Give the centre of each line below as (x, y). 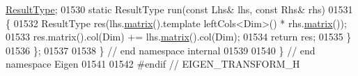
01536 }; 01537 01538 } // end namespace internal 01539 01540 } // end (161, 50)
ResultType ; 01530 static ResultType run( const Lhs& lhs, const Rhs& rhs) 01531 (179, 9)
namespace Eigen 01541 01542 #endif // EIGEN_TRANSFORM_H (153, 64)
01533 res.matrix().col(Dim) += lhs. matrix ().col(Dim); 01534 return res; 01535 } (179, 37)
